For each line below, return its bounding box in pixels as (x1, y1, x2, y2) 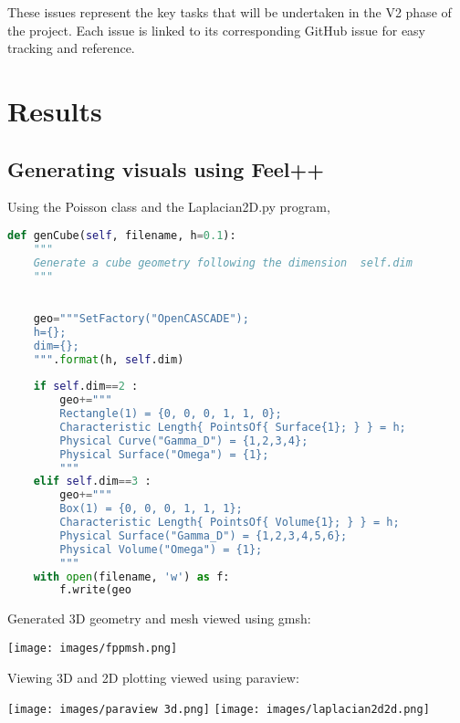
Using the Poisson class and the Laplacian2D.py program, (7, 197, 330, 216)
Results (7, 91, 102, 129)
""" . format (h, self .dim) (33, 352, 184, 366)
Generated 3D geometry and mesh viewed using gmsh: (7, 609, 311, 628)
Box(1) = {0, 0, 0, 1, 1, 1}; (59, 502, 243, 516)
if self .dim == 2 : (33, 380, 139, 393)
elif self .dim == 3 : (33, 475, 152, 488)
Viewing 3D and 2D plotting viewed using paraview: (7, 667, 299, 686)
